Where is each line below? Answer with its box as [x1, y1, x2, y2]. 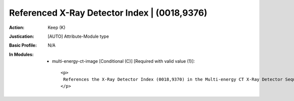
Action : [9, 25, 24, 30]
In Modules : [9, 51, 34, 57]
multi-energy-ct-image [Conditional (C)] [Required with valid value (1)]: [52, 58, 195, 64]
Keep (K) [48, 25, 66, 30]
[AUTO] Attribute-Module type [48, 33, 109, 39]
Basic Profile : [9, 42, 37, 49]
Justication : [9, 33, 34, 39]
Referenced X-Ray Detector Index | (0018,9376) [9, 7, 208, 18]
